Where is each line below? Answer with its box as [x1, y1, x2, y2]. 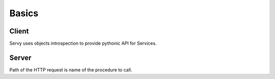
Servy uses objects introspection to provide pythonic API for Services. [9, 41, 157, 47]
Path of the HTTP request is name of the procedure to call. [9, 66, 132, 73]
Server [9, 53, 32, 62]
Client [9, 27, 29, 35]
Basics [9, 8, 39, 19]
